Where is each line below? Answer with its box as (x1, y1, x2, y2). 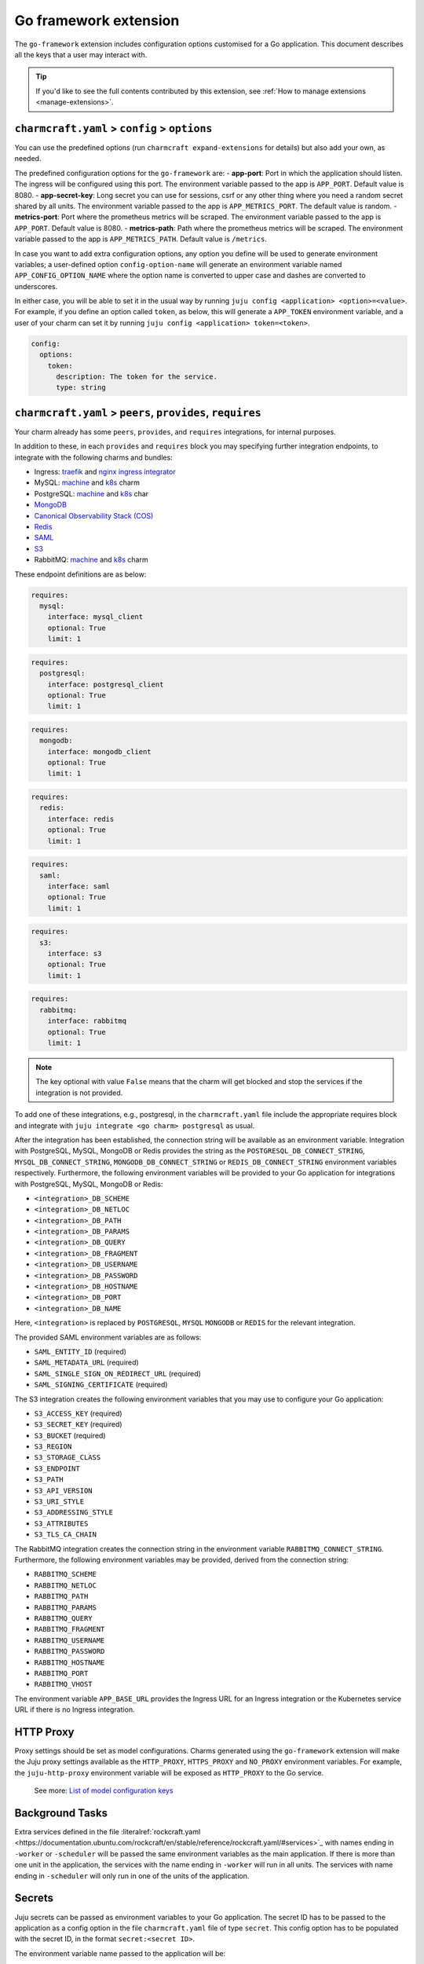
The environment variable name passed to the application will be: (14, 1948, 226, 1958)
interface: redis (47, 814, 115, 823)
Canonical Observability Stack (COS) (34, 511, 154, 520)
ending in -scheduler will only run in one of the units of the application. (14, 1871, 250, 1881)
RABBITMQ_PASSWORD (34, 1647, 105, 1656)
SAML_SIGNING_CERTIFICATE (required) (34, 1380, 168, 1390)
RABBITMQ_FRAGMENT (34, 1625, 105, 1634)
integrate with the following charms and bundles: (14, 453, 173, 462)
